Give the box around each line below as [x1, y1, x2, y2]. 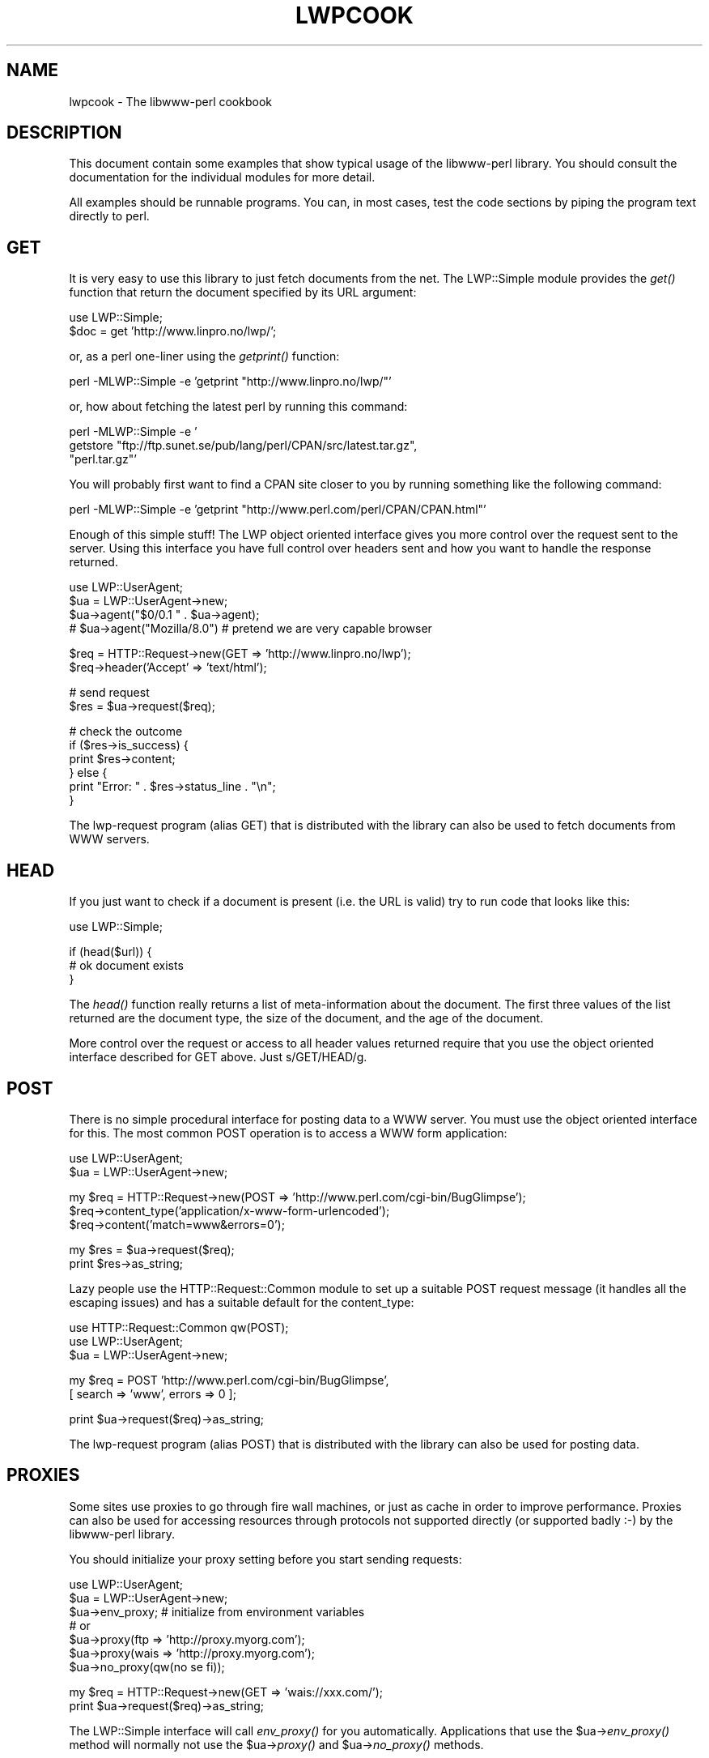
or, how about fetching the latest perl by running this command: [69, 399, 408, 414]
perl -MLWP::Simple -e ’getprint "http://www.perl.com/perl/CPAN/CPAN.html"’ [69, 502, 486, 517]
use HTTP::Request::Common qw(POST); [69, 1320, 289, 1334]
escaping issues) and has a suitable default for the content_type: [69, 1295, 414, 1309]
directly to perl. [69, 209, 150, 224]
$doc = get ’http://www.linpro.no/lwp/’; [69, 324, 277, 339]
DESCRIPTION [6, 122, 122, 143]
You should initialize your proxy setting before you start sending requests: [69, 1551, 462, 1566]
